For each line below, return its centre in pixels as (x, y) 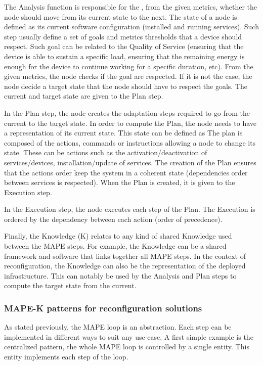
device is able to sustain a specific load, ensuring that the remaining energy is (124, 56)
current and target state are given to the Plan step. (84, 96)
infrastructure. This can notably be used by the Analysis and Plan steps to (120, 275)
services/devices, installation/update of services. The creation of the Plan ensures (130, 162)
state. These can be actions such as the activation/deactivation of (106, 152)
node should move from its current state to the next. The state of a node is (121, 16)
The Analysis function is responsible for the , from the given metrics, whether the (130, 7)
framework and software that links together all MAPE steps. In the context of (125, 256)
